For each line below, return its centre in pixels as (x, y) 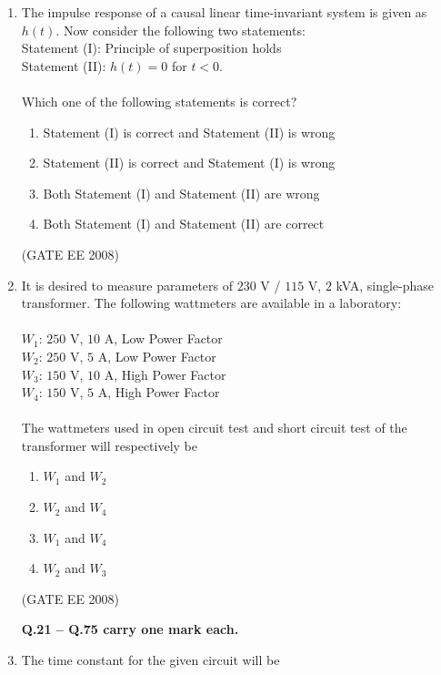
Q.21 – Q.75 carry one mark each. (130, 629)
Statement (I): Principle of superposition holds (151, 48)
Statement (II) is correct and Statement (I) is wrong (189, 163)
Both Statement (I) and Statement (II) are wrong (181, 193)
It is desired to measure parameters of (127, 285)
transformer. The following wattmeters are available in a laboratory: (211, 303)
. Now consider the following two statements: (180, 30)
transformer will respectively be (109, 445)
